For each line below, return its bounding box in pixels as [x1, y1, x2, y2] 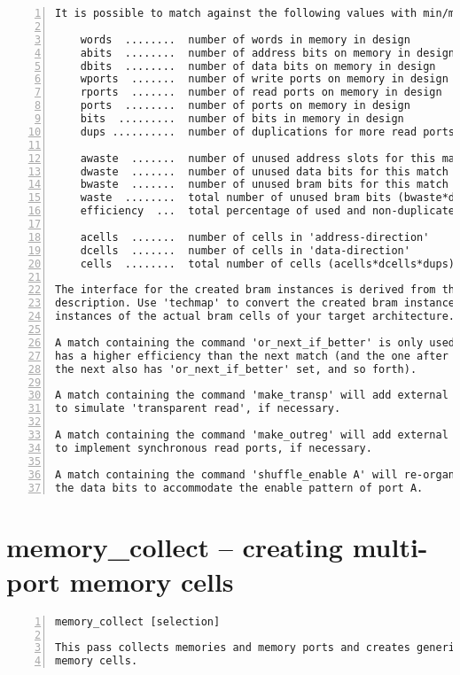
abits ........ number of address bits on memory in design [80, 46, 456, 59]
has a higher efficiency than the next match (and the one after [55, 349, 448, 362]
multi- [352, 528, 428, 564]
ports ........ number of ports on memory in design [80, 99, 410, 112]
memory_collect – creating [6, 528, 343, 564]
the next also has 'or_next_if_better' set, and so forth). [55, 362, 417, 376]
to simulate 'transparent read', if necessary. [55, 402, 341, 415]
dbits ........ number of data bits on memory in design [80, 59, 436, 73]
